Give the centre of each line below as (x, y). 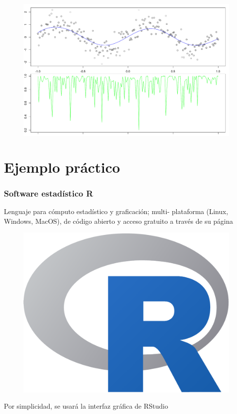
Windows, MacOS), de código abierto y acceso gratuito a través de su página (118, 221)
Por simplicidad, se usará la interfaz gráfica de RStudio (86, 406)
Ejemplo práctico (62, 167)
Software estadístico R (49, 193)
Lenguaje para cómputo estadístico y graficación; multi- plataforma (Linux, (116, 211)
